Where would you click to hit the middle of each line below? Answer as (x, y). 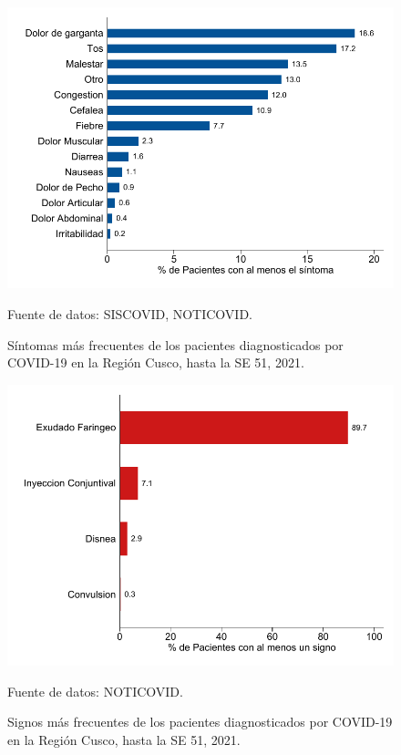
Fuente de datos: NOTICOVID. (95, 691)
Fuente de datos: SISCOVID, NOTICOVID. (130, 313)
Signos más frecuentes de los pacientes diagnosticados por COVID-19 (200, 722)
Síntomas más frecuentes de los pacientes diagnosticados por (175, 344)
